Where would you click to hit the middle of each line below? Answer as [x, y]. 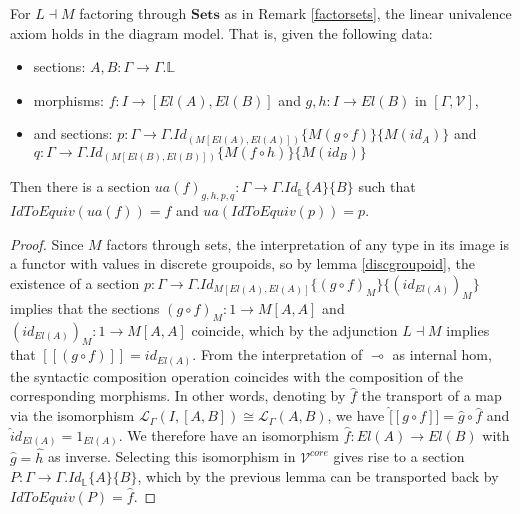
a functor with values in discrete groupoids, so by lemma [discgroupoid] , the [242, 263]
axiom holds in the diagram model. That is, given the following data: [221, 32]
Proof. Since [47, 243]
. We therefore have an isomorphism [228, 434]
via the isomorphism [72, 415]
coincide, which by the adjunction [294, 329]
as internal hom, [442, 354]
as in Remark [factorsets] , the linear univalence [368, 13]
